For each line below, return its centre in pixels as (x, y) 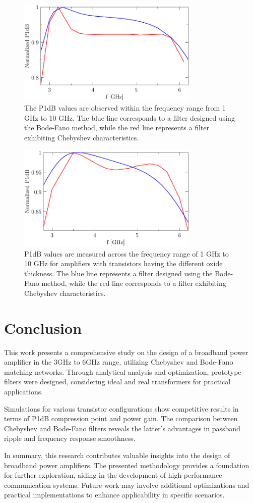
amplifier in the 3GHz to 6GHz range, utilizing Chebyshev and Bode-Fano (119, 362)
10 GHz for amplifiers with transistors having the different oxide (123, 263)
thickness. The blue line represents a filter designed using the (118, 273)
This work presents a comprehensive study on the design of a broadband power (126, 352)
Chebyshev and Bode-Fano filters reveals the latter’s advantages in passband (122, 428)
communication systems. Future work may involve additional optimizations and (127, 485)
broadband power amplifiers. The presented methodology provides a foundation (127, 465)
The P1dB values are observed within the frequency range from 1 (125, 108)
